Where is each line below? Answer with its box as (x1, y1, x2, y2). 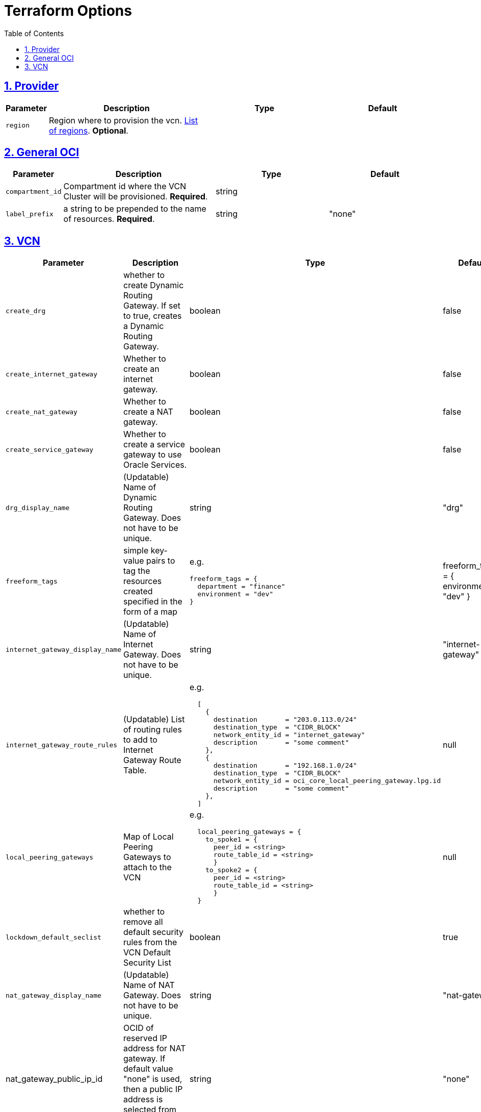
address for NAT (123, 1043, 186, 1054)
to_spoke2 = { (205, 866, 257, 874)
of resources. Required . (63, 214, 155, 224)
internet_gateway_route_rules (6, 741, 118, 749)
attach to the (123, 862, 172, 873)
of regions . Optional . (48, 125, 128, 136)
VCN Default (123, 947, 171, 958)
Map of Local (123, 831, 174, 842)
